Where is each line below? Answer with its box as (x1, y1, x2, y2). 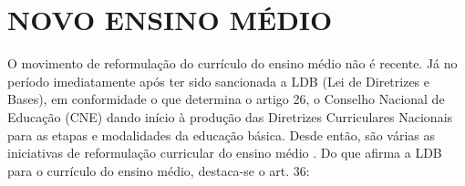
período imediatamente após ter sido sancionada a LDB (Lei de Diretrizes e (7, 71, 430, 90)
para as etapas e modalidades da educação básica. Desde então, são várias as (7, 125, 436, 144)
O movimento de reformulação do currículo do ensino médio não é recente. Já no (7, 54, 458, 73)
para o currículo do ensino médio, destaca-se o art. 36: (7, 160, 310, 180)
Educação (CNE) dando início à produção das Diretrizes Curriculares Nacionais (7, 107, 453, 126)
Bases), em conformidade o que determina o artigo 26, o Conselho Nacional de (7, 89, 445, 108)
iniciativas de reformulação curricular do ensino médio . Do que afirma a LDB (7, 143, 442, 162)
